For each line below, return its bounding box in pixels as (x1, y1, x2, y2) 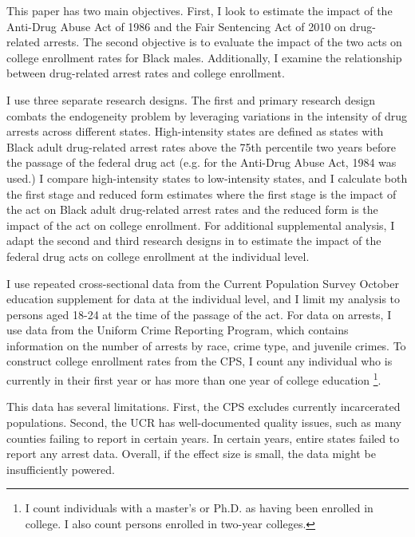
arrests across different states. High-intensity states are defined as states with (6, 123, 384, 140)
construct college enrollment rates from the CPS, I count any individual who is (6, 353, 393, 369)
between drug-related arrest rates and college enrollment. (6, 65, 285, 81)
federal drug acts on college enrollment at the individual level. (6, 247, 310, 264)
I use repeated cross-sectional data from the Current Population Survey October (6, 274, 399, 291)
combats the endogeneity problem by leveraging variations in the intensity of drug (6, 107, 408, 124)
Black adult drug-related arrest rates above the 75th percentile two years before (6, 138, 396, 155)
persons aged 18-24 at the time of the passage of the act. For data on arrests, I (6, 306, 392, 322)
